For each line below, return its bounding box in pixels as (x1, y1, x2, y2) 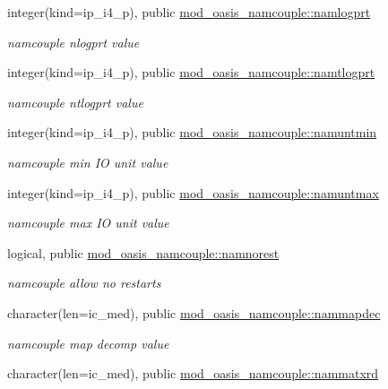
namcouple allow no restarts (7, 273, 161, 292)
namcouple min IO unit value (7, 152, 168, 171)
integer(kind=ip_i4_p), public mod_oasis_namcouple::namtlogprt (7, 63, 375, 82)
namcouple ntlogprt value (7, 92, 143, 111)
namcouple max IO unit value (7, 213, 169, 232)
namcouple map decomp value (7, 333, 169, 352)
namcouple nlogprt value (7, 32, 140, 51)
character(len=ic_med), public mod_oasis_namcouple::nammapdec (7, 303, 381, 322)
